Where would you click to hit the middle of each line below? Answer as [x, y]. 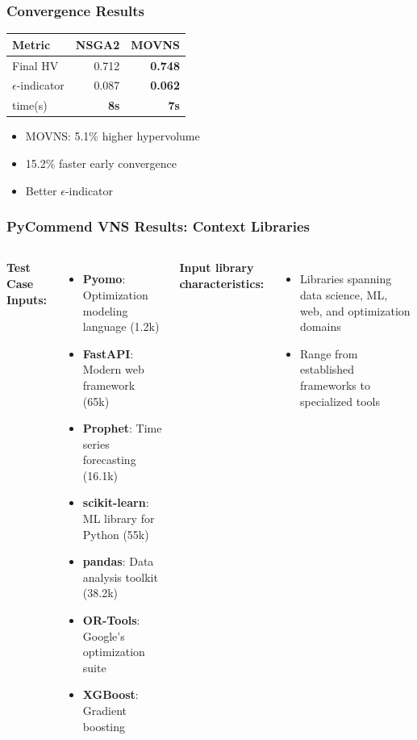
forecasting [109, 460]
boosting [104, 726]
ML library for [119, 518]
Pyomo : [104, 279]
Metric [31, 44]
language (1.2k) [121, 326]
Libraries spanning [346, 279]
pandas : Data [118, 561]
